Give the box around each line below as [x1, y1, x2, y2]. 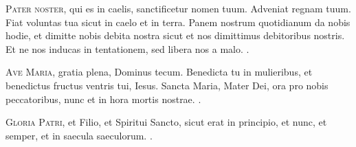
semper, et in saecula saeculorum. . [5, 128, 153, 142]
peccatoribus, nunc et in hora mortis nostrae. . [5, 91, 201, 106]
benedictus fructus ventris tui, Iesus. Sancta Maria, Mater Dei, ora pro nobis [5, 78, 329, 92]
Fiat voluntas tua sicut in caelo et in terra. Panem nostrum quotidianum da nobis [5, 14, 351, 29]
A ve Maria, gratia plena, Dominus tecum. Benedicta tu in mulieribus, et [5, 65, 313, 79]
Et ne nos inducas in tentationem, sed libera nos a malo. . [5, 41, 249, 56]
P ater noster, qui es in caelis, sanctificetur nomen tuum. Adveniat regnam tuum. [5, 1, 351, 15]
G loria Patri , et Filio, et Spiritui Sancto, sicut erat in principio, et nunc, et [5, 115, 327, 129]
